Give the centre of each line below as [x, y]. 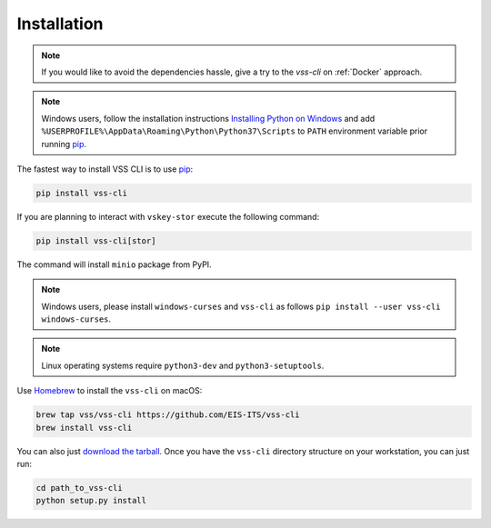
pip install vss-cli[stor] [96, 240]
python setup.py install [91, 501]
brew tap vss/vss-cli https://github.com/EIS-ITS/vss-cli [168, 415]
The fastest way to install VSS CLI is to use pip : [105, 169]
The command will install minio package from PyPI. [115, 264]
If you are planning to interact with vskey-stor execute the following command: [168, 216]
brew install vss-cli [84, 428]
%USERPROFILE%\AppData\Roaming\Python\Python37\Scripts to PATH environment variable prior [234, 131]
